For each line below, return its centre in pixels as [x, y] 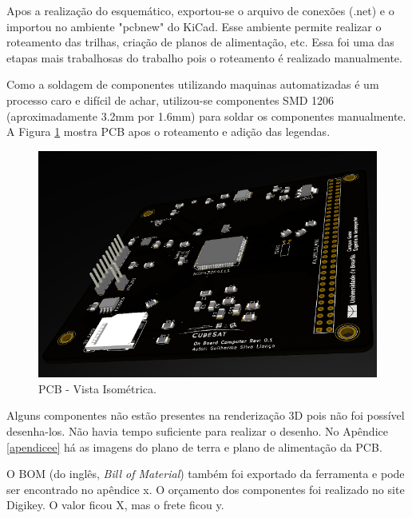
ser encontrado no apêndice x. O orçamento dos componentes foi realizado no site [206, 489]
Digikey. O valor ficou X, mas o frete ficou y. [115, 505]
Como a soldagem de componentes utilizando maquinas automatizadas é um [193, 84]
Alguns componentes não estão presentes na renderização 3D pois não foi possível [206, 415]
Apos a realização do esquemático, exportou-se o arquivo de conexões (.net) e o [200, 10]
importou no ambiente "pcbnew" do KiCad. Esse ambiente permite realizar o [194, 26]
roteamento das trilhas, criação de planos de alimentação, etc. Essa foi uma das [200, 42]
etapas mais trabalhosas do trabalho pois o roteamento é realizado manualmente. [204, 57]
